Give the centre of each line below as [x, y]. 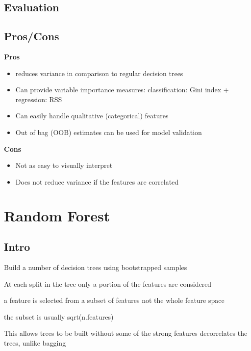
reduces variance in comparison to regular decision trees [99, 73]
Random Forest [57, 215]
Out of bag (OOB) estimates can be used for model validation [109, 132]
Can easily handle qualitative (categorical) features [92, 116]
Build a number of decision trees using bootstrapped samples [96, 267]
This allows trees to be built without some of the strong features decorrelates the [126, 333]
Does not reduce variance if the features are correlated [97, 181]
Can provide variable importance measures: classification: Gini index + [122, 90]
